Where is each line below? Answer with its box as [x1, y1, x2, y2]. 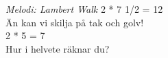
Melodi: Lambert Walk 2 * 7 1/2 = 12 [5, 2, 163, 16]
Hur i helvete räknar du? [5, 41, 110, 55]
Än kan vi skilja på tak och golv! [5, 15, 144, 29]
